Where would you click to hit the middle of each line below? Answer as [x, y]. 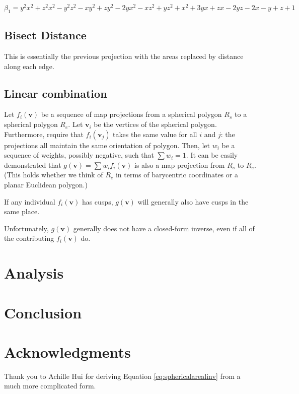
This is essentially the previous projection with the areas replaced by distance [124, 56]
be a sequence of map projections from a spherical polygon [131, 114]
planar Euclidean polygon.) [46, 185]
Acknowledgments [67, 351]
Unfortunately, [26, 228]
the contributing [29, 238]
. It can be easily [212, 155]
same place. [22, 211]
